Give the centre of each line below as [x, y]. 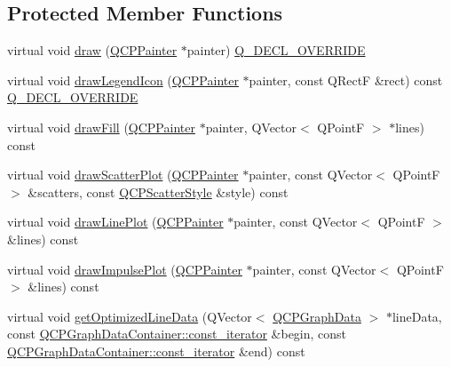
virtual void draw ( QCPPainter [92, 50]
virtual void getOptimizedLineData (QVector [130, 316]
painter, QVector [251, 127]
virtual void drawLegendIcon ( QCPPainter [123, 80]
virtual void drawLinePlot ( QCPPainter [115, 222]
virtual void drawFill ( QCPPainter [101, 127]
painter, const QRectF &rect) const [346, 80]
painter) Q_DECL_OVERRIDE [276, 50]
